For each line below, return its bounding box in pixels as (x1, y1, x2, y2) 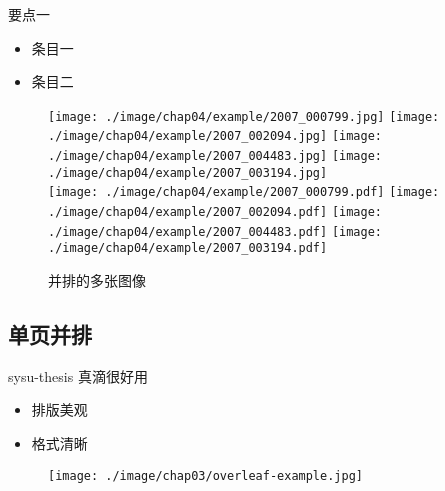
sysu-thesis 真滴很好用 (8, 365, 148, 386)
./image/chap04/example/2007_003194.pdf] (48, 241, 328, 256)
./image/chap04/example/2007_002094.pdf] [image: (48, 205, 382, 220)
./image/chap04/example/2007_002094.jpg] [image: (48, 129, 382, 144)
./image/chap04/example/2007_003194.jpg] (48, 165, 328, 180)
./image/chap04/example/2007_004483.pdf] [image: (48, 224, 382, 239)
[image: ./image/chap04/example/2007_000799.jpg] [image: (48, 109, 440, 124)
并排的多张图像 (48, 270, 146, 291)
